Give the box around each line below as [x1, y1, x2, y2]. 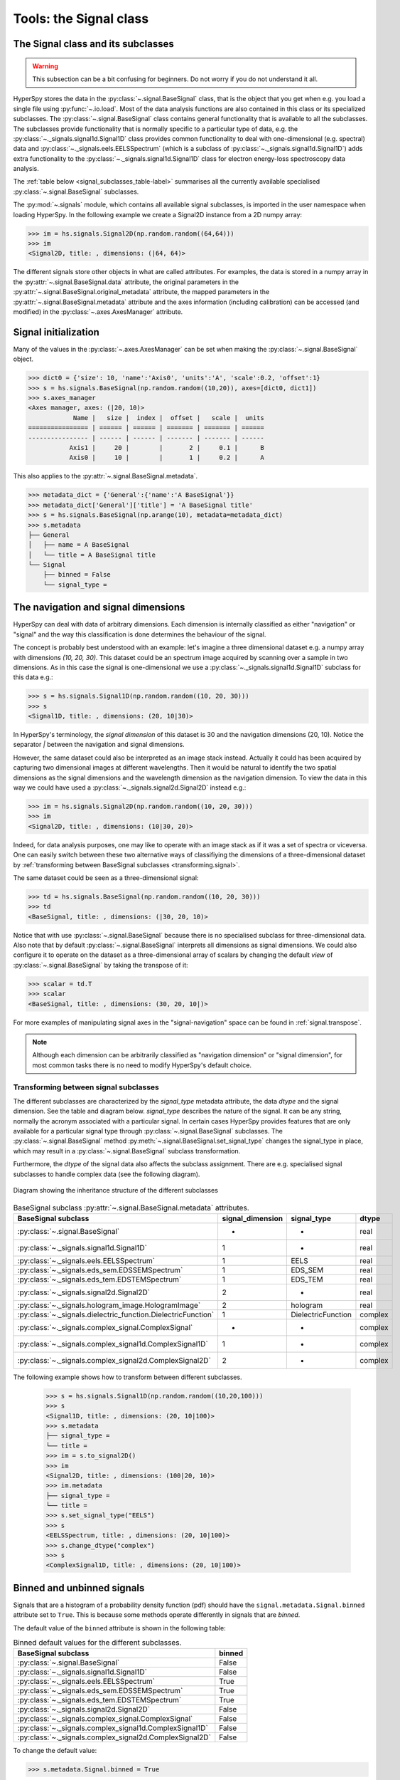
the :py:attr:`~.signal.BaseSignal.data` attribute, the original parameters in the [13, 278, 239, 286]
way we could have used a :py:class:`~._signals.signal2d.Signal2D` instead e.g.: [13, 783, 247, 792]
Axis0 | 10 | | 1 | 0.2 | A [69, 454, 264, 462]
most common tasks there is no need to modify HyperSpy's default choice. [32, 1061, 252, 1069]
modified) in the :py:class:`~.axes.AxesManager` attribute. [13, 307, 183, 316]
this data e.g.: [13, 673, 53, 681]
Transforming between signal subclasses [13, 1082, 159, 1092]
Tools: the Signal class [13, 11, 149, 26]
